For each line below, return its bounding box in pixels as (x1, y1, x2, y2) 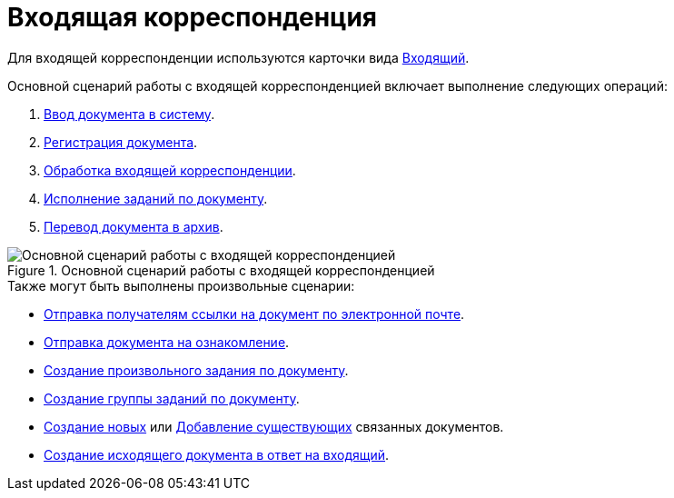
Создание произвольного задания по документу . (44, 362, 349, 378)
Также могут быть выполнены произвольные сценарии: (7, 277, 355, 294)
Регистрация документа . (44, 134, 198, 150)
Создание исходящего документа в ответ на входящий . (44, 446, 390, 463)
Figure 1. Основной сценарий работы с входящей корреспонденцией (7, 262, 435, 278)
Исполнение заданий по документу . (44, 190, 268, 206)
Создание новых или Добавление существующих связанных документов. (44, 418, 504, 434)
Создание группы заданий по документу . (44, 390, 300, 406)
